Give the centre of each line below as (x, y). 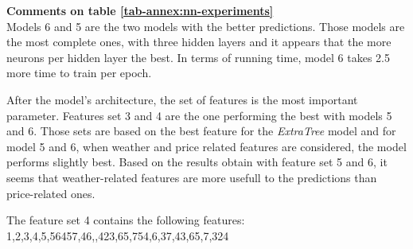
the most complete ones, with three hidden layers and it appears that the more (199, 42)
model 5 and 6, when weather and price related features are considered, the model (206, 146)
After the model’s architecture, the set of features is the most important (182, 99)
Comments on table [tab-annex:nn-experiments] (140, 10)
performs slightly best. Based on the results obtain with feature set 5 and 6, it (197, 162)
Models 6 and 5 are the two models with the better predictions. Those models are (206, 26)
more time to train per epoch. (79, 73)
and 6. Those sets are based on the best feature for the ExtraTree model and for (201, 131)
